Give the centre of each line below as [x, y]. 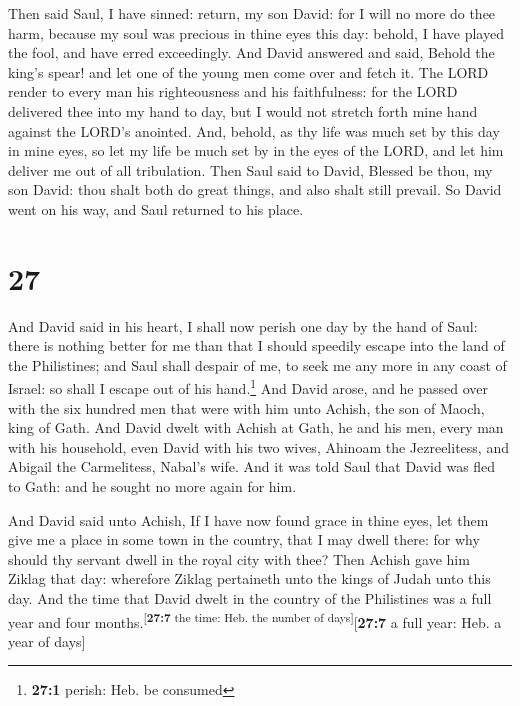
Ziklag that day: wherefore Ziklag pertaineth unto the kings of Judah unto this [249, 578]
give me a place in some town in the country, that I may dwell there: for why [244, 539]
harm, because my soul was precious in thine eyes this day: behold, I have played [256, 32]
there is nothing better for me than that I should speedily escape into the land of [256, 345]
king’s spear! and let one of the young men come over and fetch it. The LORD [248, 71]
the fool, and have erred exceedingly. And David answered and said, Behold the [251, 52]
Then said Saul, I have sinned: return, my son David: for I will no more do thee [252, 13]
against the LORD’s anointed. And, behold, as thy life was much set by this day [254, 130]
